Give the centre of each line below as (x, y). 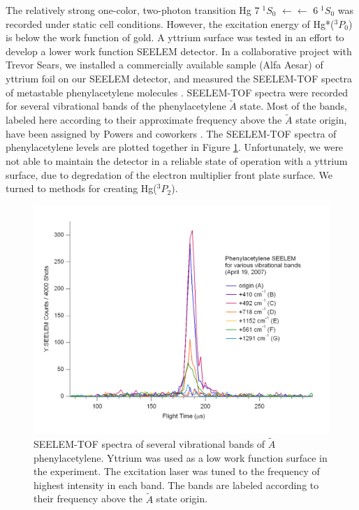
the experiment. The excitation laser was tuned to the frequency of (177, 471)
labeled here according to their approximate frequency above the (144, 120)
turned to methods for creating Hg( (81, 188)
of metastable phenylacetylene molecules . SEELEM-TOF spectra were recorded (177, 92)
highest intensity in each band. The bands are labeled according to (176, 484)
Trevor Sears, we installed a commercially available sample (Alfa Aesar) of (164, 65)
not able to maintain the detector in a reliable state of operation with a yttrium (177, 160)
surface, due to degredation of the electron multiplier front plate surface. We (169, 174)
